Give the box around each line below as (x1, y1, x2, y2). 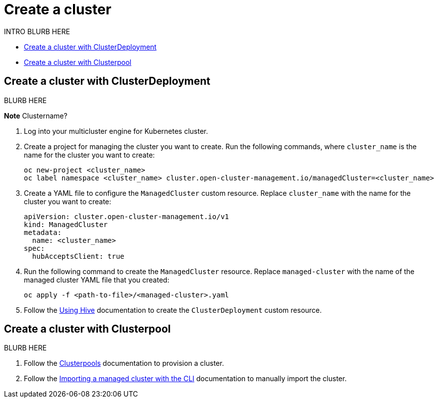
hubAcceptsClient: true (32, 252, 125, 260)
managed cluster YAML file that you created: (24, 275, 169, 284)
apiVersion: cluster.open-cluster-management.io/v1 (24, 212, 229, 221)
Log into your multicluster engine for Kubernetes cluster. (24, 126, 208, 135)
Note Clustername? (4, 111, 68, 120)
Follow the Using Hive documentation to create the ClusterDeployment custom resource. (24, 305, 322, 314)
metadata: (24, 228, 62, 236)
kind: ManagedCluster (24, 220, 108, 229)
